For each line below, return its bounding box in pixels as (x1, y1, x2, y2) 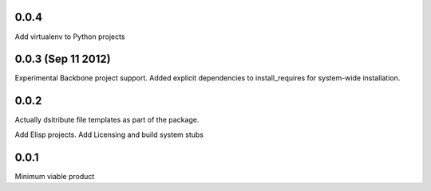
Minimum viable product (14, 171, 95, 181)
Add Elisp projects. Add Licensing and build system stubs (14, 130, 204, 139)
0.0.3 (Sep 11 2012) (14, 53, 111, 66)
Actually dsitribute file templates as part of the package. (14, 115, 200, 125)
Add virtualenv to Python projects (14, 32, 125, 41)
